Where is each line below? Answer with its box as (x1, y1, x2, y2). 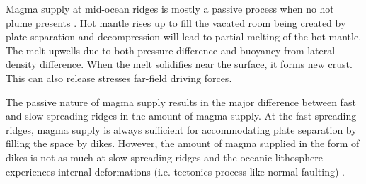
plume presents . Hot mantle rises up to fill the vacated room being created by (6, 15, 346, 30)
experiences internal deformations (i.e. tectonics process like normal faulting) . (6, 163, 345, 178)
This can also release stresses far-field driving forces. (6, 70, 232, 85)
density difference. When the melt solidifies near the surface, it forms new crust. (6, 57, 353, 71)
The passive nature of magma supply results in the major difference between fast (6, 94, 356, 109)
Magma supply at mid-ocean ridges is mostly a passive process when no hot (6, 1, 334, 16)
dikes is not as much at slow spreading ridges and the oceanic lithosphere (6, 149, 323, 164)
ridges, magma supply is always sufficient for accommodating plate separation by (6, 122, 357, 137)
